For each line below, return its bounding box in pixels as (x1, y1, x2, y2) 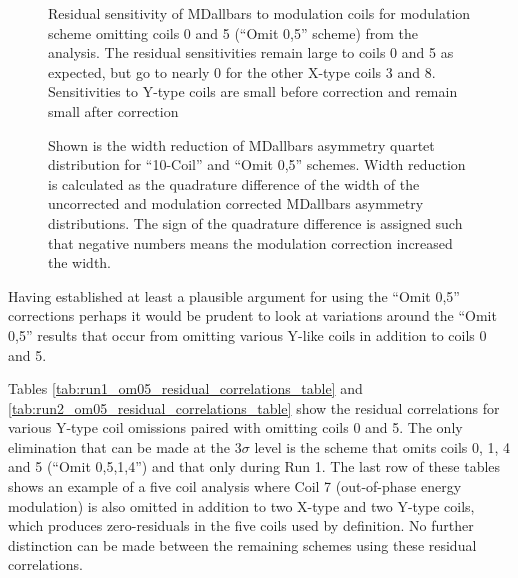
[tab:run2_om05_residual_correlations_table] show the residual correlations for (8, 397, 500, 418)
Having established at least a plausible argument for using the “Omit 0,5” (8, 285, 460, 306)
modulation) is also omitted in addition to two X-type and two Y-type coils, (8, 495, 475, 516)
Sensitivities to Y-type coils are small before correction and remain (48, 81, 458, 102)
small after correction (48, 100, 179, 121)
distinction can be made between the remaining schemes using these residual (8, 534, 477, 555)
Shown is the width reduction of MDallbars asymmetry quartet (48, 134, 435, 155)
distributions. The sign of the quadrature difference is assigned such (48, 212, 463, 233)
